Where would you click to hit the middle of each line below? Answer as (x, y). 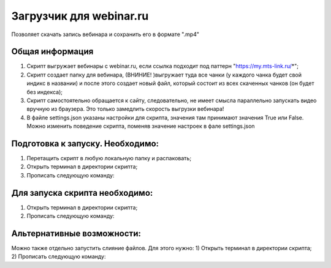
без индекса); (44, 92)
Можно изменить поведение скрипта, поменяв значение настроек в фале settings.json (141, 126)
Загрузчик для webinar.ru (80, 16)
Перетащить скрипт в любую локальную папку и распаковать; (109, 158)
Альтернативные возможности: (76, 233)
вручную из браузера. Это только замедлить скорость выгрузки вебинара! (125, 109)
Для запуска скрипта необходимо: (82, 193)
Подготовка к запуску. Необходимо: (85, 143)
